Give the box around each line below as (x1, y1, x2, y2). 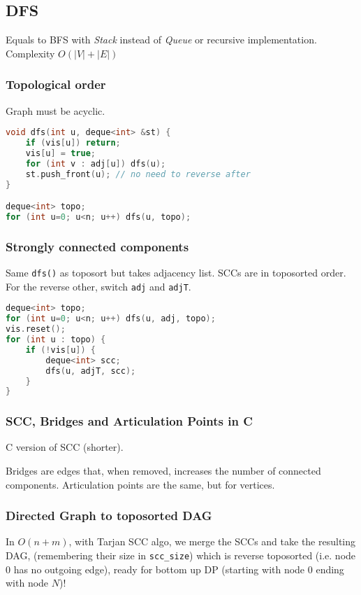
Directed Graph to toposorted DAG (6, 507, 212, 524)
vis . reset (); (6, 324, 66, 335)
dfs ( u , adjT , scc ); (45, 365, 136, 376)
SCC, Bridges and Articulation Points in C (6, 412, 253, 430)
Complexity (6, 45, 55, 60)
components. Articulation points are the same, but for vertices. (6, 477, 275, 491)
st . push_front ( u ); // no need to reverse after (25, 169, 251, 179)
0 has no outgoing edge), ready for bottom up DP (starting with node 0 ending (6, 561, 344, 576)
